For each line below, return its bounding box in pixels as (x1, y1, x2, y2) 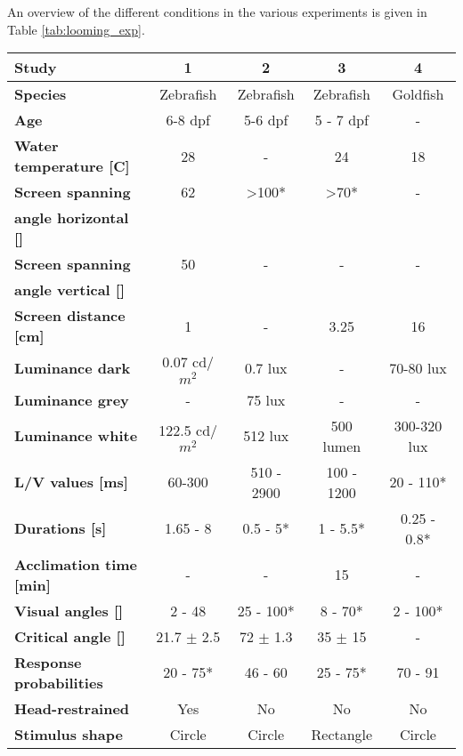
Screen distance (14, 305, 126, 326)
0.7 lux (244, 358, 288, 379)
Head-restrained (14, 697, 130, 719)
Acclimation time (14, 553, 138, 575)
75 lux (247, 389, 286, 410)
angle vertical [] (14, 279, 126, 301)
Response (14, 651, 82, 672)
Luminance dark (14, 358, 131, 379)
